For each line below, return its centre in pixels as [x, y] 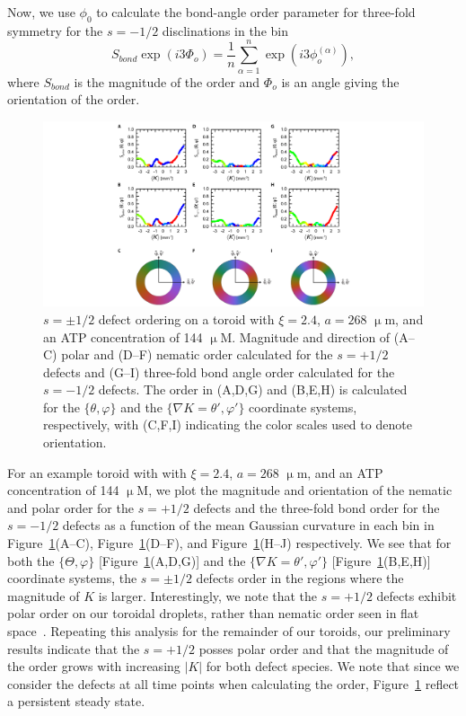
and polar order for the [70, 507]
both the [31, 560]
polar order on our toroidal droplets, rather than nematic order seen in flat [213, 613]
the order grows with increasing [94, 666]
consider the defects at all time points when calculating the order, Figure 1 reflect [233, 683]
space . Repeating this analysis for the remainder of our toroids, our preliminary [229, 631]
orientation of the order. [74, 99]
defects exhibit [417, 595]
